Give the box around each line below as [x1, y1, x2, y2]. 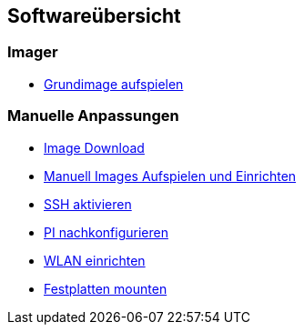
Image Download [44, 139, 145, 156]
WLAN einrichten [44, 252, 146, 268]
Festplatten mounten [44, 280, 167, 297]
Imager [7, 43, 58, 62]
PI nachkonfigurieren [44, 224, 168, 240]
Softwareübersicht [7, 5, 181, 27]
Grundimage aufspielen [44, 75, 184, 92]
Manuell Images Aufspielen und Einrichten [44, 167, 297, 184]
